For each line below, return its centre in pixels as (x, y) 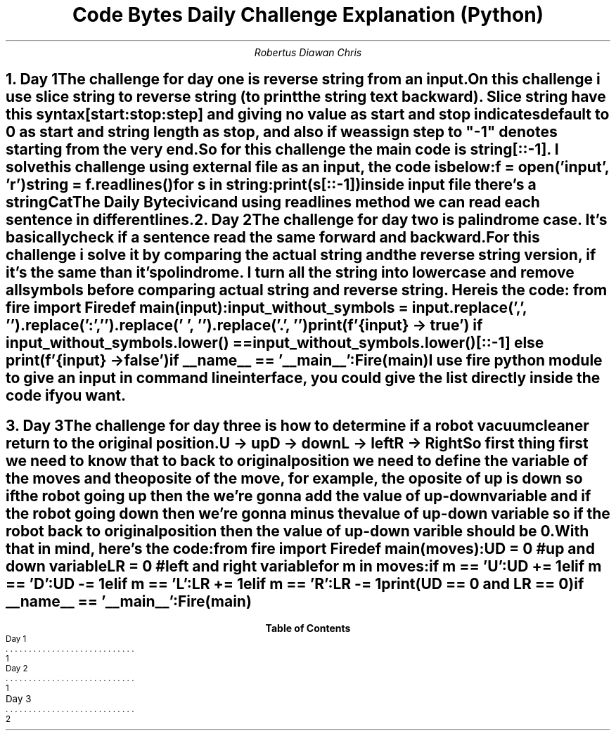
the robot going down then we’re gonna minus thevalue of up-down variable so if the (308, 513)
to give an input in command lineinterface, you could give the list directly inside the (303, 378)
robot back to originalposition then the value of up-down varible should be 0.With (297, 531)
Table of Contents (308, 628)
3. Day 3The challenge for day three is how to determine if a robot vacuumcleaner (297, 425)
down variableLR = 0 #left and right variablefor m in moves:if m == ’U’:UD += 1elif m (304, 566)
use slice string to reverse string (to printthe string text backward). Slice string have (306, 97)
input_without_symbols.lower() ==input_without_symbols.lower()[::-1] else (275, 343)
